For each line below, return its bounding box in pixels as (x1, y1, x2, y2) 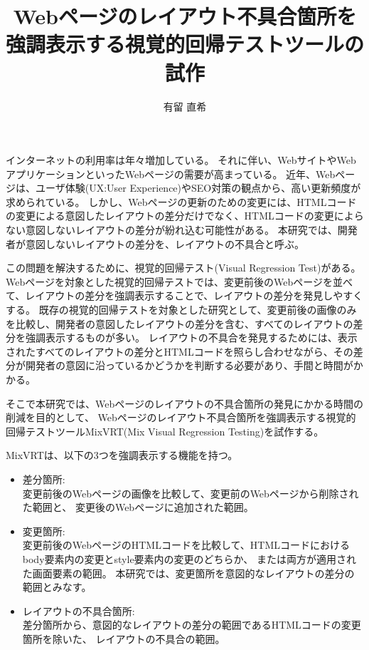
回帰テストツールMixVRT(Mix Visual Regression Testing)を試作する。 (6, 423, 324, 438)
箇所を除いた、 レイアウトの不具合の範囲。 (22, 631, 225, 646)
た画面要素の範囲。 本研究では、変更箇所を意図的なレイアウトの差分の (22, 565, 355, 580)
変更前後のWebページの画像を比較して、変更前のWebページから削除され (22, 485, 359, 500)
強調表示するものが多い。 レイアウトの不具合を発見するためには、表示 (25, 330, 358, 345)
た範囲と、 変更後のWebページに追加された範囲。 (22, 500, 254, 515)
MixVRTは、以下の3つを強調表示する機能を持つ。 (6, 448, 238, 463)
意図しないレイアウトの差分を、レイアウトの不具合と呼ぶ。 (25, 236, 304, 251)
